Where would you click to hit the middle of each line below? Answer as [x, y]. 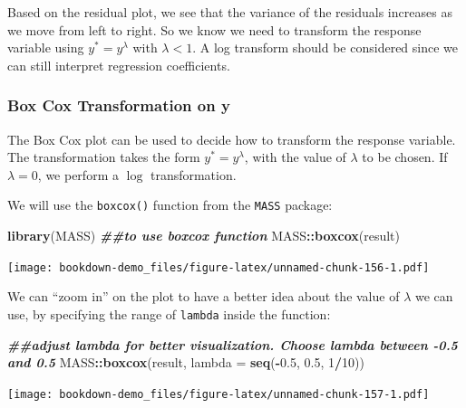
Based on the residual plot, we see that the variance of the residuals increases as [230, 12]
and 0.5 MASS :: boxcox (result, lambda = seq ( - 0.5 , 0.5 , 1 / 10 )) [186, 362]
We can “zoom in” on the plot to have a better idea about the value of [204, 296]
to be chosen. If [405, 157]
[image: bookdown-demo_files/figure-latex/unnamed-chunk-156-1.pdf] [218, 267]
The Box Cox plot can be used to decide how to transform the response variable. [232, 139]
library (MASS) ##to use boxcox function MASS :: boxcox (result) [204, 236]
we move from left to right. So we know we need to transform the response [214, 29]
